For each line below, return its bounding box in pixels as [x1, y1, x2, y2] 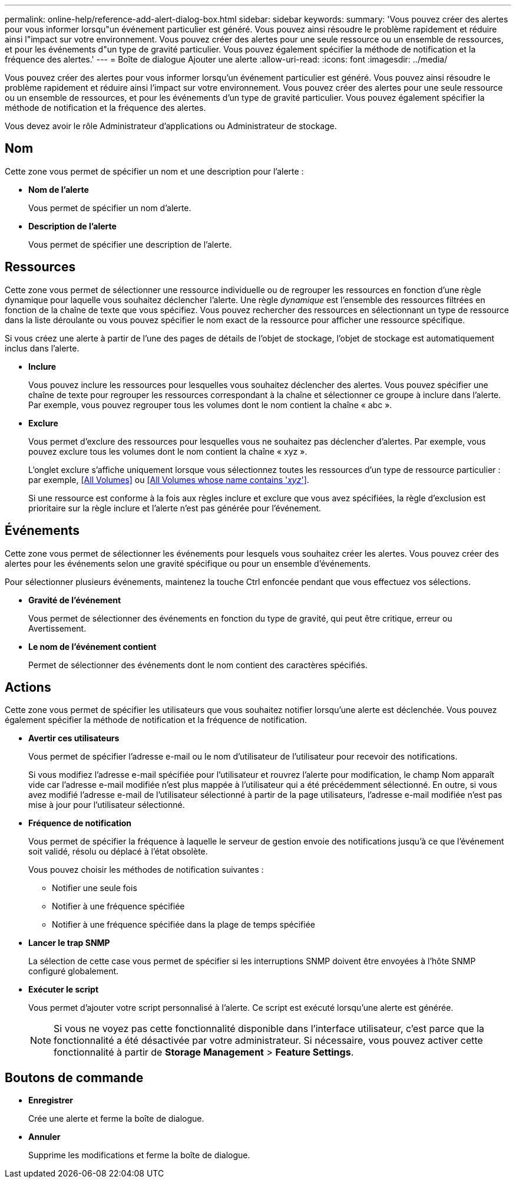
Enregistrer [28, 1095, 73, 1106]
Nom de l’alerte [28, 184, 89, 195]
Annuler [28, 1132, 61, 1142]
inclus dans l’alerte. [5, 343, 80, 353]
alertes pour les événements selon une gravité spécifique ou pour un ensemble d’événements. [5, 558, 371, 569]
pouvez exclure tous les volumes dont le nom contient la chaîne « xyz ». [28, 446, 307, 456]
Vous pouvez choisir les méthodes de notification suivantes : [28, 865, 264, 875]
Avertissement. [28, 623, 87, 633]
